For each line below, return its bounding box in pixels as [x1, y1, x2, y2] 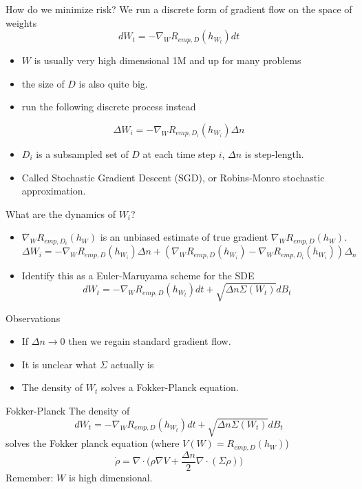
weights [6, 15, 37, 30]
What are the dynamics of [6, 206, 116, 221]
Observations [6, 310, 61, 325]
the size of [21, 76, 65, 90]
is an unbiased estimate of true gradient [100, 230, 268, 244]
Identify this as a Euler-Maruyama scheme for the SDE [21, 268, 255, 283]
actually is [110, 357, 154, 371]
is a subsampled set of [36, 146, 129, 161]
